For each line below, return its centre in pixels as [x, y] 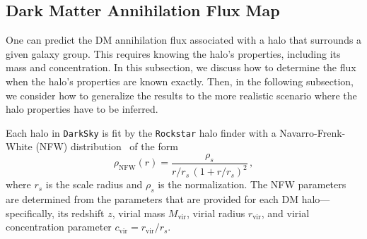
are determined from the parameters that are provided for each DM [152, 198]
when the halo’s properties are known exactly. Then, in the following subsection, [180, 81]
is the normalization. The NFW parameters [252, 184]
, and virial [285, 213]
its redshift [81, 213]
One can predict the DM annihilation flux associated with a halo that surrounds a [184, 40]
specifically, [30, 213]
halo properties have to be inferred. [82, 109]
